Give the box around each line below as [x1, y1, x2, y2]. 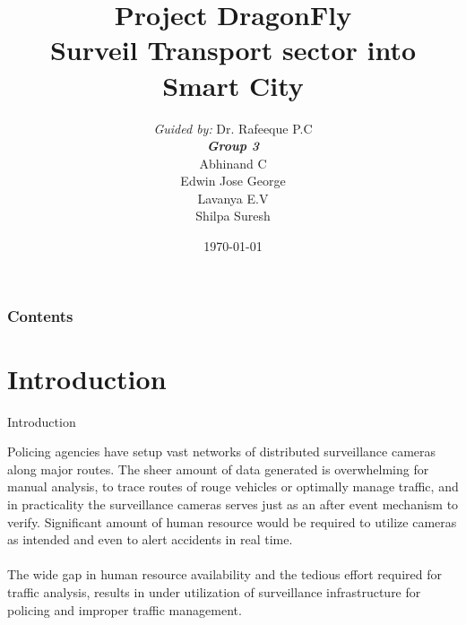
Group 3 [206, 136, 260, 155]
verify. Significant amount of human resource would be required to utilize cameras [7, 512, 457, 531]
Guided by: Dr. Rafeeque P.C [153, 118, 313, 137]
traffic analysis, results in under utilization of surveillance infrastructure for [7, 583, 421, 602]
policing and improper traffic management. [7, 600, 242, 619]
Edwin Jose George [180, 171, 286, 190]
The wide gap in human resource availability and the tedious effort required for [7, 565, 442, 584]
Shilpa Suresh [195, 206, 271, 225]
